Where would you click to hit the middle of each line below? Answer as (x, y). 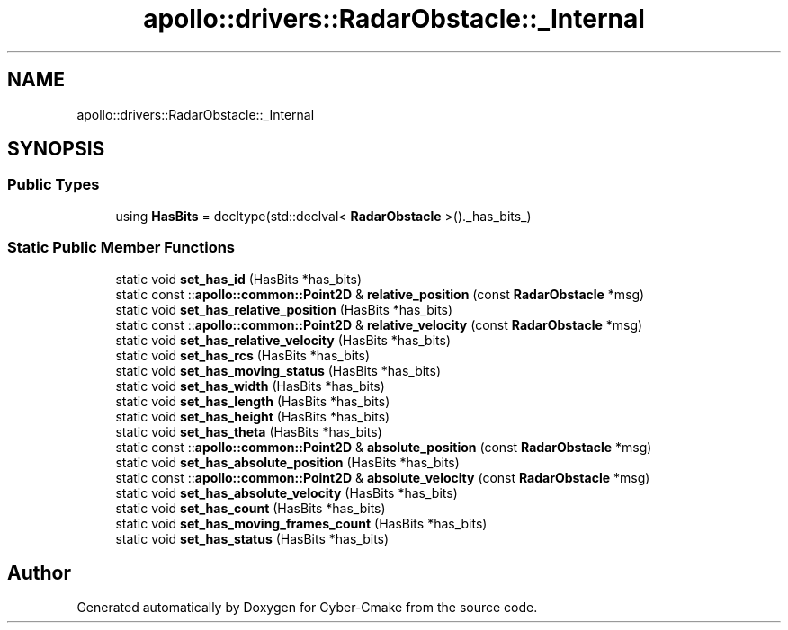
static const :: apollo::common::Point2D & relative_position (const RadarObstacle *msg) (380, 294)
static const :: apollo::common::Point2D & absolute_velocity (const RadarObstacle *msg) (383, 477)
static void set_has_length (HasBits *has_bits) (253, 401)
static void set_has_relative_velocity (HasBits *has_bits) (283, 340)
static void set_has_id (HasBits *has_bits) (239, 279)
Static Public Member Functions (121, 248)
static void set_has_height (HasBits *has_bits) (253, 416)
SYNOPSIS (56, 149)
